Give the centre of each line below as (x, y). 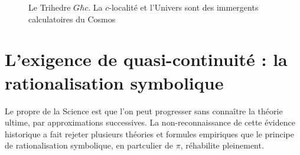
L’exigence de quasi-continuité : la (146, 59)
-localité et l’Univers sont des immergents (184, 7)
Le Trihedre (50, 7)
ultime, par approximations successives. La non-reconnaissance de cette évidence (150, 122)
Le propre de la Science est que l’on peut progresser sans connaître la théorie (144, 111)
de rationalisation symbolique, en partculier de (89, 145)
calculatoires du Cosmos (72, 19)
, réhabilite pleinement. (222, 145)
